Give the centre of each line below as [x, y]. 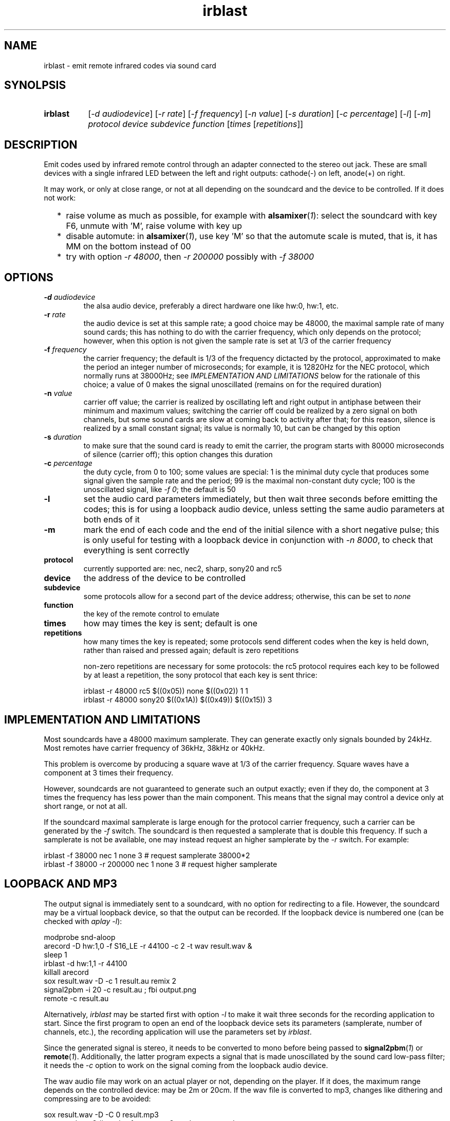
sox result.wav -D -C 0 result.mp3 [101, 1114]
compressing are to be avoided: [97, 1098]
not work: [60, 198]
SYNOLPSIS [35, 85]
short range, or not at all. [86, 806]
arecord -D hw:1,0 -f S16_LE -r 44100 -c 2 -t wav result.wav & [148, 946]
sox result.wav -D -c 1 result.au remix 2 [110, 981]
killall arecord [66, 972]
